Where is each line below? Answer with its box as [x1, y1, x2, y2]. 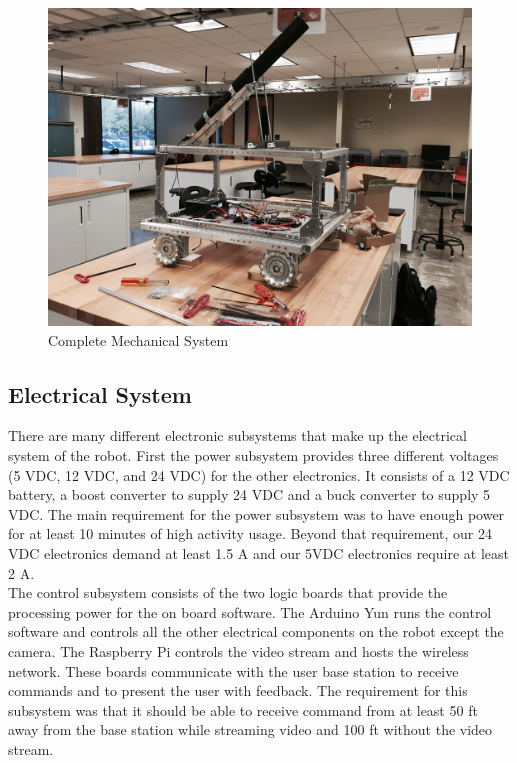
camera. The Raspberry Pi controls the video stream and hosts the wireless [8, 640, 469, 661]
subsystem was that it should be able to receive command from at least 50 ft [8, 699, 478, 720]
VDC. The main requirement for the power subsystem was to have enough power [8, 503, 505, 524]
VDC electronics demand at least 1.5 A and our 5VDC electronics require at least [8, 542, 509, 563]
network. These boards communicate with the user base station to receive [8, 660, 459, 681]
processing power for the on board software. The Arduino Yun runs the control [8, 601, 492, 622]
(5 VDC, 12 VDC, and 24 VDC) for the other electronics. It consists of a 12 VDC [8, 464, 510, 485]
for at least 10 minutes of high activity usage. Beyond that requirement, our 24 [8, 523, 492, 544]
